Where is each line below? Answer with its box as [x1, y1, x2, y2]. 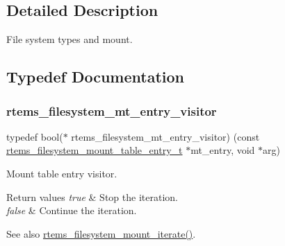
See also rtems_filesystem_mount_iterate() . [6, 226, 196, 240]
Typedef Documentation [6, 66, 184, 87]
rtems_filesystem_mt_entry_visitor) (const [71, 129, 260, 143]
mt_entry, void [190, 143, 255, 157]
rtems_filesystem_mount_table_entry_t [6, 143, 183, 157]
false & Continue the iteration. [6, 203, 137, 218]
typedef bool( [6, 129, 63, 143]
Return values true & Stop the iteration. [6, 189, 178, 204]
